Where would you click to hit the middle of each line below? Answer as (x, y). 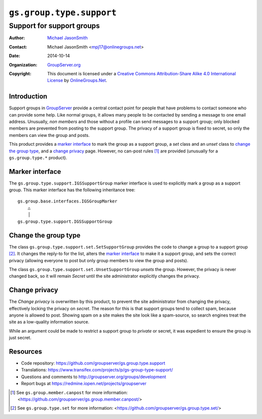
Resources (25, 351)
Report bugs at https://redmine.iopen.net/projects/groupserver (84, 384)
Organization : (23, 65)
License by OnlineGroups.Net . (77, 81)
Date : (15, 56)
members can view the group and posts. (49, 135)
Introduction (28, 96)
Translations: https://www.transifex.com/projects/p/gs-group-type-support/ (97, 370)
